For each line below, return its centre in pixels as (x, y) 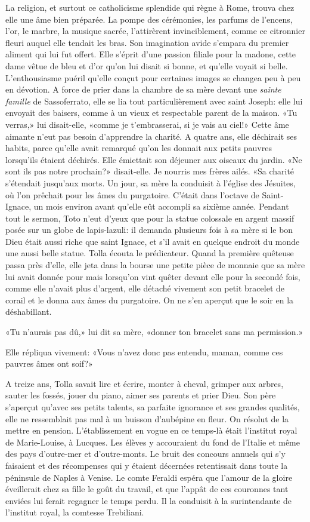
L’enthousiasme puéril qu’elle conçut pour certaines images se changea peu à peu (153, 77)
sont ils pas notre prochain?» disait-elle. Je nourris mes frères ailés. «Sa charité (150, 171)
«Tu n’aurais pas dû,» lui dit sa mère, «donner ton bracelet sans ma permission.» (154, 332)
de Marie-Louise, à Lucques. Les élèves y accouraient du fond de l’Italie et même (153, 442)
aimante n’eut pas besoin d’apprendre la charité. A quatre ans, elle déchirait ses (151, 136)
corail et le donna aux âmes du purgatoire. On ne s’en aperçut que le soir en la (150, 300)
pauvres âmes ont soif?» (49, 363)
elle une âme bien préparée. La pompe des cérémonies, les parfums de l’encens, (149, 19)
